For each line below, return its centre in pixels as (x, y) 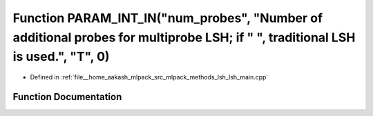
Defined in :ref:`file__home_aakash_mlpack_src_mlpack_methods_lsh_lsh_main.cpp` (149, 77)
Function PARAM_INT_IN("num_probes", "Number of (168, 18)
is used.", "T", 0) (61, 57)
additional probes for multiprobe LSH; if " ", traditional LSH (184, 37)
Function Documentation (67, 97)
